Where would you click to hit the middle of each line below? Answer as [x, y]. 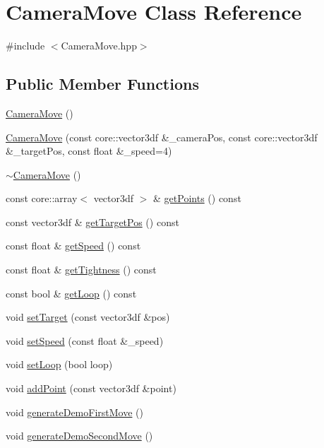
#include [25, 46]
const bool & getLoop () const [71, 293]
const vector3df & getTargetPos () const [92, 222]
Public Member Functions [102, 84]
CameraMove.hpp [99, 46]
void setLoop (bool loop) [59, 364]
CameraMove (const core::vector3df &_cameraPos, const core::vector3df [162, 137]
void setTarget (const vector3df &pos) [88, 317]
